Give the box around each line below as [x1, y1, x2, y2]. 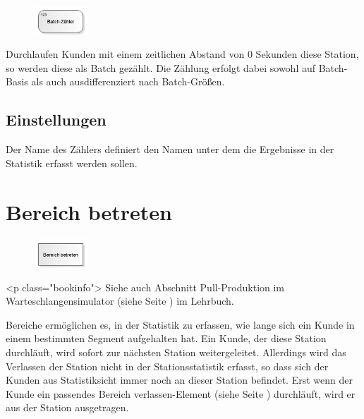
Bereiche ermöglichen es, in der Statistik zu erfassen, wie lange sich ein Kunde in [6, 317, 355, 332]
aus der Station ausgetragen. [6, 400, 129, 415]
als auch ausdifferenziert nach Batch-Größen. [31, 74, 225, 89]
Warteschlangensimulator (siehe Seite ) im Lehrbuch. [6, 293, 234, 308]
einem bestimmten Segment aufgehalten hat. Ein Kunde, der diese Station [6, 331, 327, 346]
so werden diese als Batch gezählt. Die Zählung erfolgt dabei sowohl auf [6, 60, 316, 75]
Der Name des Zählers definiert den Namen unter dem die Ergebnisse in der [6, 142, 334, 157]
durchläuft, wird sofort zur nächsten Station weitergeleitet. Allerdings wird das [6, 345, 346, 360]
